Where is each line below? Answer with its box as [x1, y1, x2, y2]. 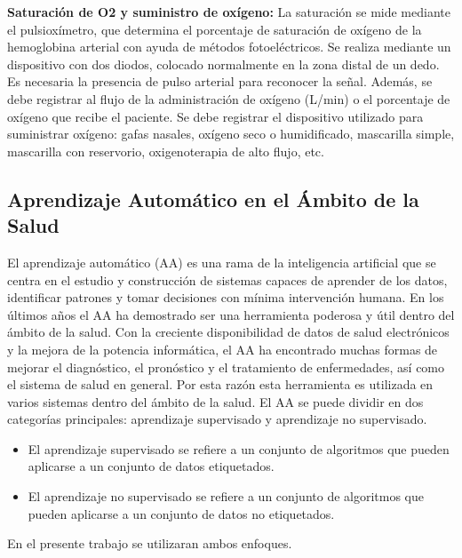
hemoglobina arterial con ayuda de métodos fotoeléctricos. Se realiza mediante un [7, 37, 451, 56]
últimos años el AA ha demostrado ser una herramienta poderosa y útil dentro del [7, 305, 455, 323]
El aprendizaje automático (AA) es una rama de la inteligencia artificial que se [7, 252, 436, 271]
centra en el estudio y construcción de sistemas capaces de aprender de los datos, [7, 270, 448, 289]
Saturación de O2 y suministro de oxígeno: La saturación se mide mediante [7, 3, 450, 20]
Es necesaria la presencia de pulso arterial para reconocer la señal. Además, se [7, 72, 433, 91]
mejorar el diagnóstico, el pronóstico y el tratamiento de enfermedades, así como [7, 357, 445, 376]
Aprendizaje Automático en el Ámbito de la [7, 185, 419, 212]
